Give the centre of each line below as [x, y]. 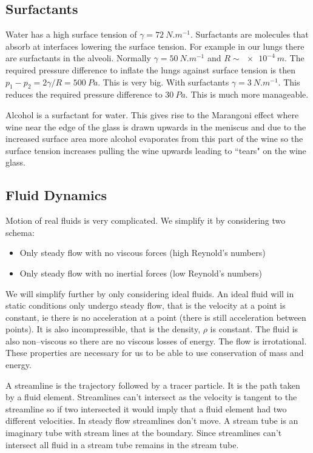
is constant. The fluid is [254, 329]
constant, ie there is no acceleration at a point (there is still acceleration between [156, 317]
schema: [20, 232]
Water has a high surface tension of [71, 34]
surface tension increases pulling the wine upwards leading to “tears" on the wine [156, 150]
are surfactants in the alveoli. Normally [78, 58]
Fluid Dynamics [56, 195]
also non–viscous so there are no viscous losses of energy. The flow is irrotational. [156, 341]
